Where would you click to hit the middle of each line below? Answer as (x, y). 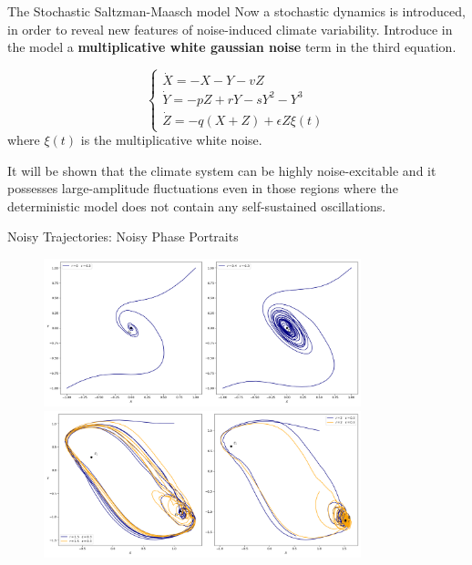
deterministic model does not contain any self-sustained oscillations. (197, 205)
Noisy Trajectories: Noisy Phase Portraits (123, 236)
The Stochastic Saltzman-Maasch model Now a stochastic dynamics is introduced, (236, 11)
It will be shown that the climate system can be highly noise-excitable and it (222, 170)
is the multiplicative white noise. (171, 140)
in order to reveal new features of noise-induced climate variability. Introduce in (230, 29)
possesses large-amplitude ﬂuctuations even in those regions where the (203, 188)
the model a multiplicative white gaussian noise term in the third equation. (232, 47)
